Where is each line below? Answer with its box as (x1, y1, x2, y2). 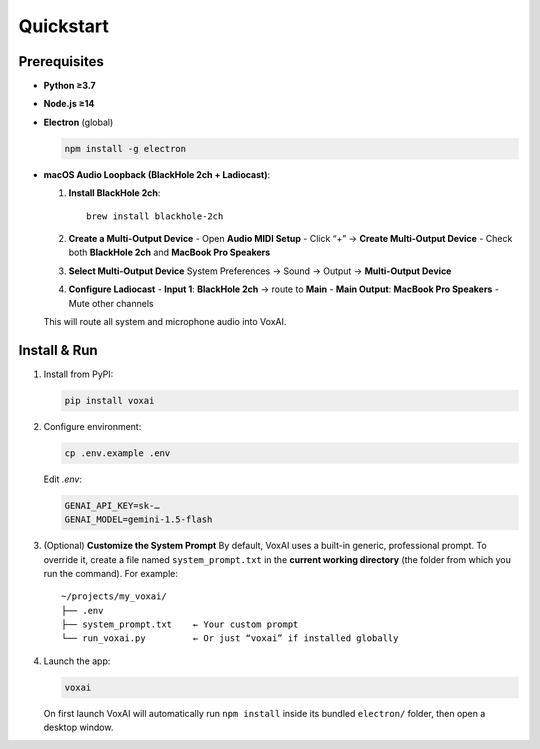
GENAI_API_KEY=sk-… (64, 500, 160, 511)
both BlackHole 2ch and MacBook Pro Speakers (68, 246, 271, 259)
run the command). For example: (43, 567, 179, 579)
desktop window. (43, 721, 114, 734)
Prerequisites (18, 53, 104, 70)
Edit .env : (43, 473, 82, 485)
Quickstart (18, 15, 110, 37)
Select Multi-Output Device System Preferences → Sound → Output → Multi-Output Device (68, 265, 452, 277)
